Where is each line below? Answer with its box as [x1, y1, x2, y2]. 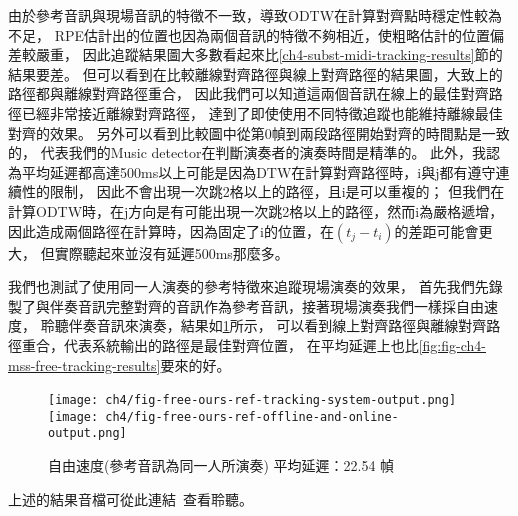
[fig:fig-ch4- [418, 334, 486, 355]
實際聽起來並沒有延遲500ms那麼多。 [54, 242, 289, 263]
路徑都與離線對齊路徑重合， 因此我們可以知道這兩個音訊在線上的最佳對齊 [8, 83, 489, 104]
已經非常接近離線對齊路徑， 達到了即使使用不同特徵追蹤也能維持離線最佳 [21, 102, 503, 123]
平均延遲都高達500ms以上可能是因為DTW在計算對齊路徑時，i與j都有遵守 [21, 161, 496, 182]
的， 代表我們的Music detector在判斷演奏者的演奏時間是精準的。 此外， [8, 142, 473, 163]
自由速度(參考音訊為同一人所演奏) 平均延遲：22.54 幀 [48, 455, 395, 476]
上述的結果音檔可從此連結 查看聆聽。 [8, 488, 253, 509]
